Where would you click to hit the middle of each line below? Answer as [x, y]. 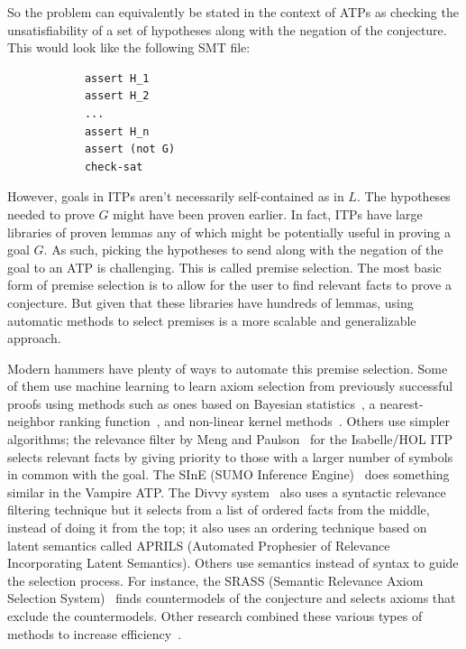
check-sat [114, 167]
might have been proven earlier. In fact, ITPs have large [268, 213]
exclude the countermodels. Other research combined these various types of [215, 616]
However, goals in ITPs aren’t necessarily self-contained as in [176, 196]
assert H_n [117, 131]
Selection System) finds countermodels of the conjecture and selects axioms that [232, 598]
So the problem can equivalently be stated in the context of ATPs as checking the [233, 12]
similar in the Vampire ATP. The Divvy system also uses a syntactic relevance [227, 491]
